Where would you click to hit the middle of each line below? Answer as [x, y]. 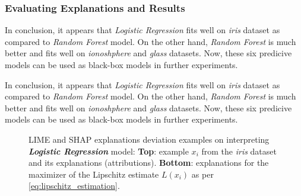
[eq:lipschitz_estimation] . [74, 186]
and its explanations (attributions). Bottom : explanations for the [149, 163]
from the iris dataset [239, 151]
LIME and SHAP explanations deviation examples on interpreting [149, 139]
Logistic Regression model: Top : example [109, 151]
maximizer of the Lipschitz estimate [94, 174]
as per [202, 174]
